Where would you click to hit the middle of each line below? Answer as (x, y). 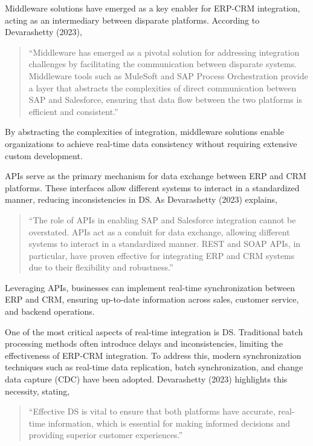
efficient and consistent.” (73, 111)
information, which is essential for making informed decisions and (169, 423)
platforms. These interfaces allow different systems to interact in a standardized (152, 187)
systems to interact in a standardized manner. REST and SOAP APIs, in (165, 244)
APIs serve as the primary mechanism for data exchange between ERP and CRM (156, 176)
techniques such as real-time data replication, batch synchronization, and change (154, 367)
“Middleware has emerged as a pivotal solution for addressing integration (164, 52)
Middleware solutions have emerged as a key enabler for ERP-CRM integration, (153, 8)
